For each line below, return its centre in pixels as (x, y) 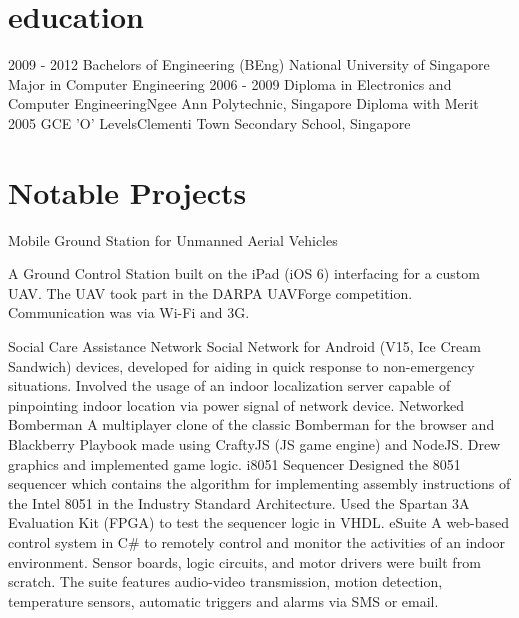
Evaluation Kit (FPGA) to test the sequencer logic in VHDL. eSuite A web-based (259, 522)
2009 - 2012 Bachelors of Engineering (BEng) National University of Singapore (249, 64)
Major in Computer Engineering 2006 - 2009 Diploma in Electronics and (230, 83)
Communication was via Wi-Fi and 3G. (129, 312)
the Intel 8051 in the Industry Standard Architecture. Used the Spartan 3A (239, 502)
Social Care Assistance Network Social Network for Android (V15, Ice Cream (244, 346)
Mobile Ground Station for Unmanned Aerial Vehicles (173, 239)
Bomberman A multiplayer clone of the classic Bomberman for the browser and (251, 424)
